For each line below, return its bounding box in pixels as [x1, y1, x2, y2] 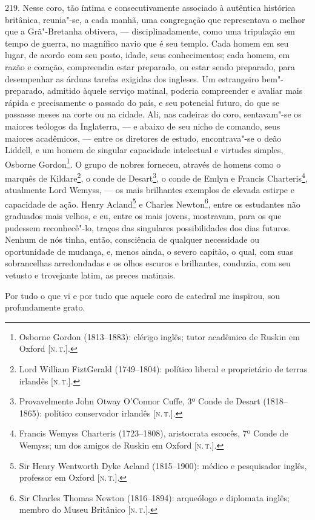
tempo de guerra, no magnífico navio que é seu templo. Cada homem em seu [5, 36, 289, 49]
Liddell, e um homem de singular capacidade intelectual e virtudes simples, [5, 143, 283, 156]
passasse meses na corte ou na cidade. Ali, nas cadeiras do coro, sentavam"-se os [5, 108, 302, 120]
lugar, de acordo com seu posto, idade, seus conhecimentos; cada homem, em [5, 48, 290, 61]
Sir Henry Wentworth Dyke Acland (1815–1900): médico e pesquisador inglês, [19, 459, 307, 472]
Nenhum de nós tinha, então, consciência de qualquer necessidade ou [5, 233, 259, 246]
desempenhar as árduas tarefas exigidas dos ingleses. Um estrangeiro [5, 72, 259, 85]
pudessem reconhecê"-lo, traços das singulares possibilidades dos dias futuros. [5, 221, 291, 234]
